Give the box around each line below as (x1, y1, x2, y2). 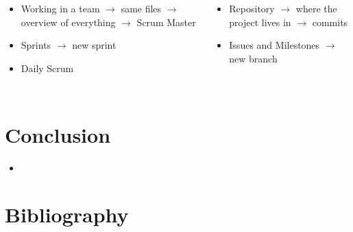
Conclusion (5, 120, 111, 148)
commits (312, 14, 348, 29)
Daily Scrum (21, 60, 74, 75)
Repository (229, 1, 275, 15)
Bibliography (5, 200, 129, 229)
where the (295, 1, 337, 15)
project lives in (229, 14, 291, 29)
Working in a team (21, 1, 100, 15)
